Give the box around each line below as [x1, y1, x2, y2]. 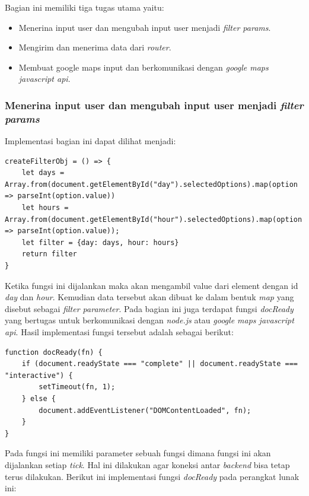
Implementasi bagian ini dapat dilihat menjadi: [5, 135, 176, 147]
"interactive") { [5, 371, 73, 380]
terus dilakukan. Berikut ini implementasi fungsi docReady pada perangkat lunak [5, 470, 300, 482]
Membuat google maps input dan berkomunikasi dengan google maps [18, 61, 269, 73]
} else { [21, 394, 56, 403]
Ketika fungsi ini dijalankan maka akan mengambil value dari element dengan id [5, 279, 298, 291]
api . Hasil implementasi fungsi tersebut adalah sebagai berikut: [5, 326, 234, 338]
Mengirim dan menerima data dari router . [18, 41, 171, 53]
